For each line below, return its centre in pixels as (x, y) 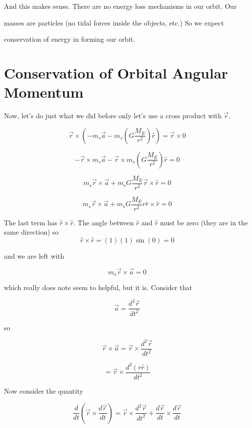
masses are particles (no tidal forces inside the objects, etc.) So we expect (114, 22)
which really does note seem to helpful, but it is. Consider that (98, 287)
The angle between (106, 222)
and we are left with (34, 256)
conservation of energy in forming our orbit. (69, 39)
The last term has (31, 222)
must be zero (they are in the (204, 222)
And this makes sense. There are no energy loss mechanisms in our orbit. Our (120, 6)
